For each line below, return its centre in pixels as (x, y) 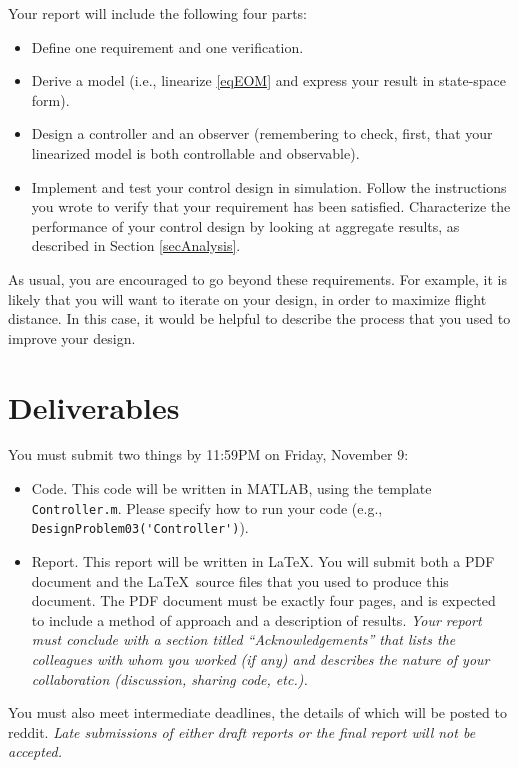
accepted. (35, 751)
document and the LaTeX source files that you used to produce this (240, 580)
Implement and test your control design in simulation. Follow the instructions (269, 186)
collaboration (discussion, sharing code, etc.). (169, 678)
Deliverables (94, 406)
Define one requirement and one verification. (167, 46)
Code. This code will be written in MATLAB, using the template (231, 488)
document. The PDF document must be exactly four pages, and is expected (263, 600)
